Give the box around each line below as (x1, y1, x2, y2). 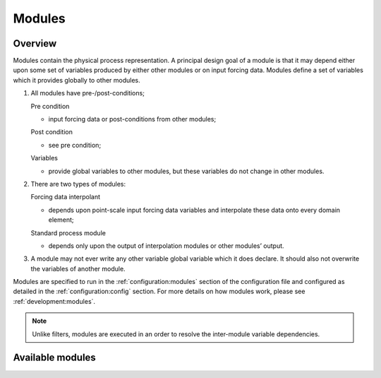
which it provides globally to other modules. (13, 76, 140, 84)
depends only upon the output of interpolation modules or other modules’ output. (48, 241, 285, 250)
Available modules (13, 352, 97, 364)
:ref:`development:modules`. (13, 297, 95, 305)
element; (48, 215, 74, 224)
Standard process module (30, 228, 106, 237)
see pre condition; (48, 141, 102, 149)
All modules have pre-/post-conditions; (30, 89, 145, 98)
